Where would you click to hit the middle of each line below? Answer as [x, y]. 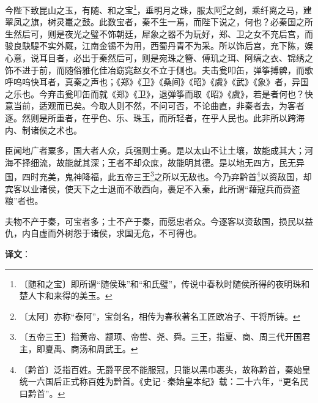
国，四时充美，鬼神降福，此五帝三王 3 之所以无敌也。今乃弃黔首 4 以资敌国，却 [158, 176]
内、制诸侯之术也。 [43, 130]
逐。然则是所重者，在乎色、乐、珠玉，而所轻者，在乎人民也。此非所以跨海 [155, 118]
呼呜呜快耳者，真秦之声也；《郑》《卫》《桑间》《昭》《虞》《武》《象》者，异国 [157, 82]
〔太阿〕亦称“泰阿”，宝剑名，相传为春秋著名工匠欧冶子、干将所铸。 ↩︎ [160, 316]
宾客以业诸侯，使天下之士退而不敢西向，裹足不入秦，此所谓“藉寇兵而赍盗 [153, 188]
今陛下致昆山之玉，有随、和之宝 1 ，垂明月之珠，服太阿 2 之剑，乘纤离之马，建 [158, 9]
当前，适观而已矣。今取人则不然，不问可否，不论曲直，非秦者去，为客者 [159, 106]
